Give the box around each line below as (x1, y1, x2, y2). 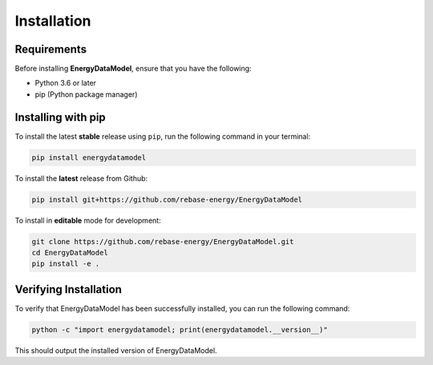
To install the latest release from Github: (14, 173, 148, 183)
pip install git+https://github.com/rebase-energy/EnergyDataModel (31, 195, 303, 204)
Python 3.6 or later (34, 78, 96, 88)
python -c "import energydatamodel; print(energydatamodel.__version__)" (31, 325, 328, 334)
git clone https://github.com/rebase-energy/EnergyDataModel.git (31, 237, 294, 246)
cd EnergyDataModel (31, 248, 108, 258)
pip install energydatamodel (31, 153, 147, 162)
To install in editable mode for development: (14, 215, 161, 225)
